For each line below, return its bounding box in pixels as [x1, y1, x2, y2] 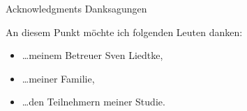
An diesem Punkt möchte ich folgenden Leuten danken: [6, 24, 243, 39]
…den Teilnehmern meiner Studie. [22, 94, 165, 109]
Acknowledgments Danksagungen [6, 1, 147, 15]
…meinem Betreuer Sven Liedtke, [22, 48, 163, 62]
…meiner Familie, [22, 71, 95, 85]
